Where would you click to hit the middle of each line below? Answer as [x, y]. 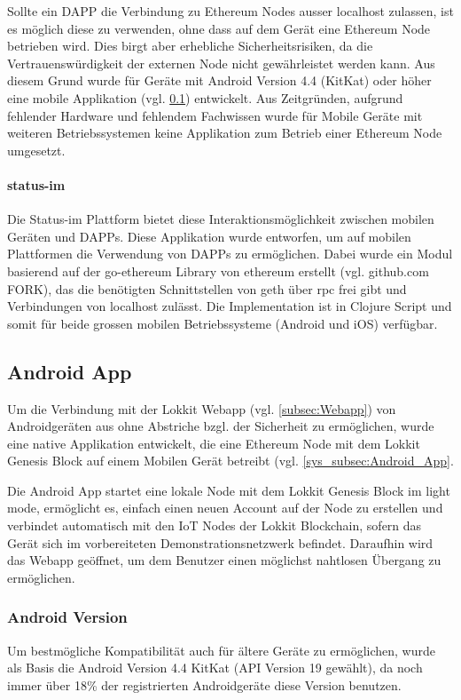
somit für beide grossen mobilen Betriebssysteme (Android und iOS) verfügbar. [223, 323]
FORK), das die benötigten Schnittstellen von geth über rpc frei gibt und [207, 288]
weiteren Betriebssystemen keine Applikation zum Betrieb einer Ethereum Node [225, 133]
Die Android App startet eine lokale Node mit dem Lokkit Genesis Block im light [229, 490]
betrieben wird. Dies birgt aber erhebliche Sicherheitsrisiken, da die [190, 46]
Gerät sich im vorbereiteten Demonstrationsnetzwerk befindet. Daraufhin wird [220, 542]
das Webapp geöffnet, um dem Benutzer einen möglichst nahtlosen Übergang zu [224, 560]
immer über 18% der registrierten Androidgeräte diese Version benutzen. [204, 684]
